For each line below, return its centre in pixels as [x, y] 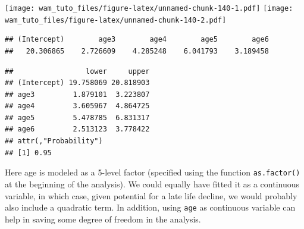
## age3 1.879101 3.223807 [77, 94]
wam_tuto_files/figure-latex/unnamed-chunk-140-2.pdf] [116, 20]
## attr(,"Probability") [54, 141]
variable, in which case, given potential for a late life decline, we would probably [151, 195]
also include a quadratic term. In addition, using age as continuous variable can [150, 207]
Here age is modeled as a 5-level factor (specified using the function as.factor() [153, 172]
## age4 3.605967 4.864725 [77, 106]
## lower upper [77, 71]
